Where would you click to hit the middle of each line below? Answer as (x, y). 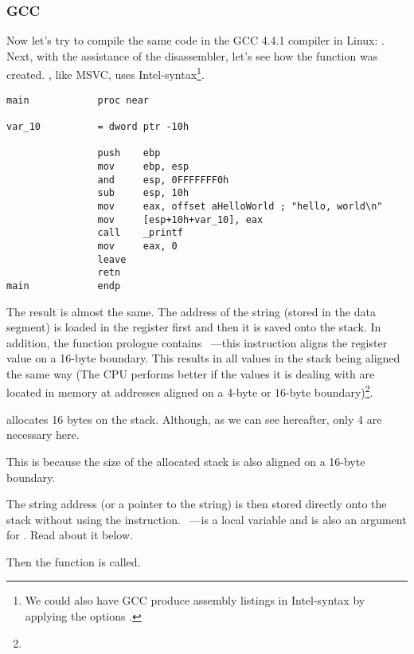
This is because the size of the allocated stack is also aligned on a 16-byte (186, 461)
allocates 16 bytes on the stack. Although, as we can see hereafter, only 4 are (194, 419)
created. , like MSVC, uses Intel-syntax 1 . (105, 73)
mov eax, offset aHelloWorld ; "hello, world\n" (240, 206)
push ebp (129, 153)
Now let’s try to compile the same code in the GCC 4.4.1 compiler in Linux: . (195, 40)
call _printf (140, 233)
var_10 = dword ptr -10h (98, 126)
